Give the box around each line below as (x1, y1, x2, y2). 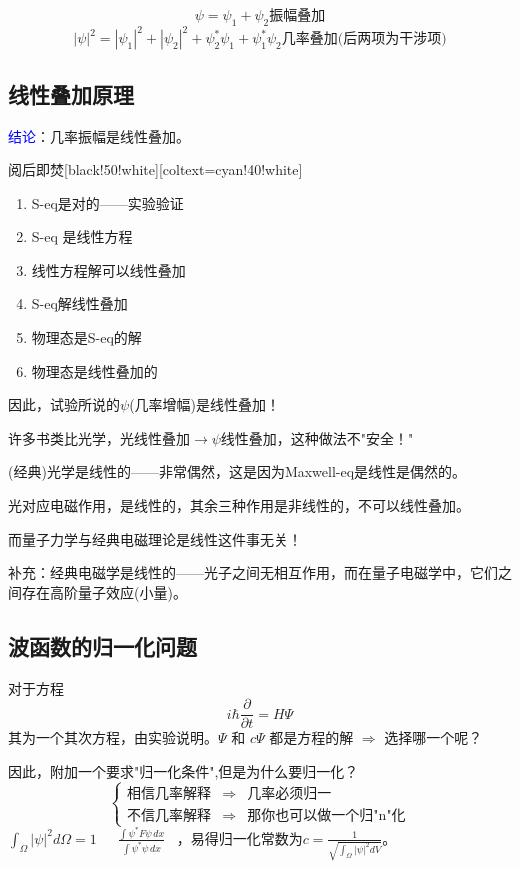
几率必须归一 (247, 786, 332, 801)
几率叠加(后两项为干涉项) (281, 32, 447, 47)
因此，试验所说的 (8, 394, 120, 415)
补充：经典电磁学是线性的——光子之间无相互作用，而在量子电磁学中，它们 (8, 562, 498, 583)
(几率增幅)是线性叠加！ (129, 394, 281, 415)
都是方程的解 (269, 727, 354, 748)
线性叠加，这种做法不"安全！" (220, 427, 414, 448)
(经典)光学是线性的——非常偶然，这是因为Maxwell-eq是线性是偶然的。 (8, 461, 467, 482)
